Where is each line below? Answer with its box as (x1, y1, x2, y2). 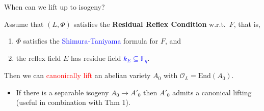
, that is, (233, 18, 260, 29)
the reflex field (16, 52, 61, 63)
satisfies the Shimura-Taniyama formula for (23, 35, 159, 46)
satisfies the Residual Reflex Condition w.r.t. (73, 18, 226, 29)
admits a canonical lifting (172, 87, 252, 97)
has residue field (71, 52, 121, 63)
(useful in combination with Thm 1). (16, 97, 130, 107)
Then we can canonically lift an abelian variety (4, 70, 151, 81)
